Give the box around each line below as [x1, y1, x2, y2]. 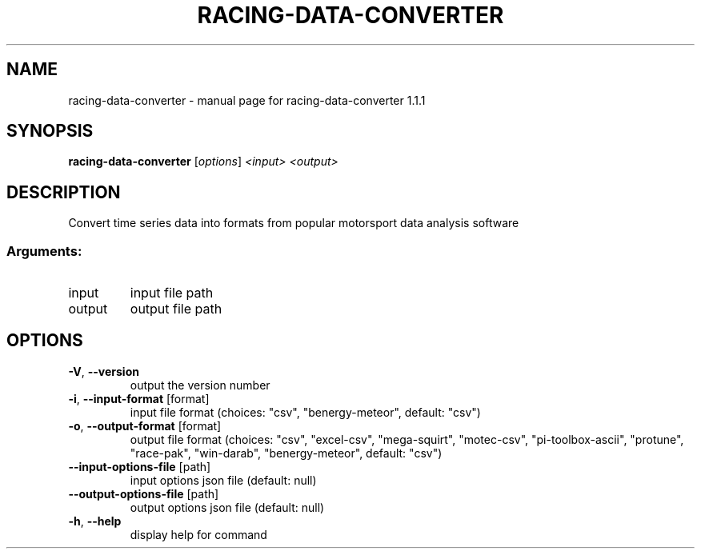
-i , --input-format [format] [68, 391, 210, 405]
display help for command [130, 527, 267, 541]
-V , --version [68, 364, 139, 378]
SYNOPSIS [6, 121, 94, 142]
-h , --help [68, 513, 122, 528]
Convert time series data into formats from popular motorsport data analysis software [68, 216, 519, 230]
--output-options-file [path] [68, 486, 219, 501]
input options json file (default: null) [130, 473, 317, 487]
